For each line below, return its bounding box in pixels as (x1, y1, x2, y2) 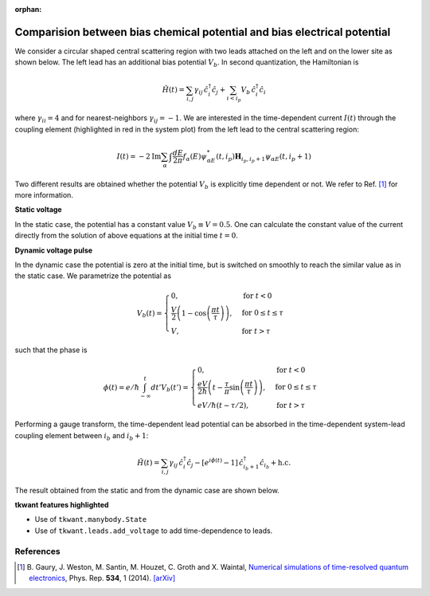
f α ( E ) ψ (182, 151, 207, 163)
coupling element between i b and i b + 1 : (14, 430, 149, 442)
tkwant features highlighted (14, 500, 109, 510)
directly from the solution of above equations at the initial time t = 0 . (14, 231, 239, 241)
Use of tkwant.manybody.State (34, 515, 147, 524)
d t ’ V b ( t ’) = (150, 382, 189, 394)
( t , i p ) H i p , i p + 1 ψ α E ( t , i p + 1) (216, 151, 312, 163)
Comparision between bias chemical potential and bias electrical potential (14, 25, 391, 39)
